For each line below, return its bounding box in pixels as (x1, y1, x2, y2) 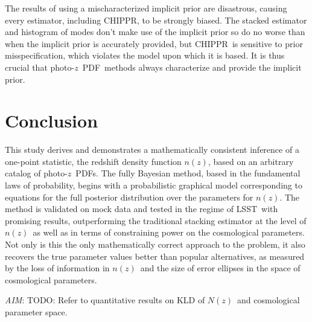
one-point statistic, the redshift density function (5, 155, 182, 167)
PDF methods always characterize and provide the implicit (82, 60, 302, 73)
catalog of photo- (5, 167, 68, 179)
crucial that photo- (5, 60, 75, 73)
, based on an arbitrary (208, 155, 294, 167)
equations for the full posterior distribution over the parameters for (5, 190, 253, 203)
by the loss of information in (5, 262, 110, 274)
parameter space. (5, 306, 68, 318)
